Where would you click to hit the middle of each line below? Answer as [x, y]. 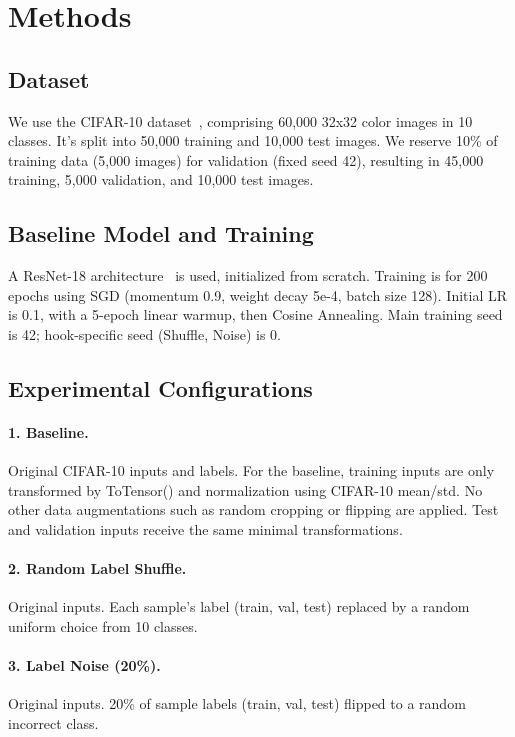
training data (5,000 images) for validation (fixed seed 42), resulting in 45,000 [246, 159]
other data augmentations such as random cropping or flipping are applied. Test [253, 509]
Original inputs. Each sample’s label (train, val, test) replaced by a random [239, 606]
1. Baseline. [48, 431]
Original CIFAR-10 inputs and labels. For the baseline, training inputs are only [251, 470]
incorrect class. [53, 722]
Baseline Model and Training [161, 233]
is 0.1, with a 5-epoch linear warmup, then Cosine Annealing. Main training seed [255, 314]
